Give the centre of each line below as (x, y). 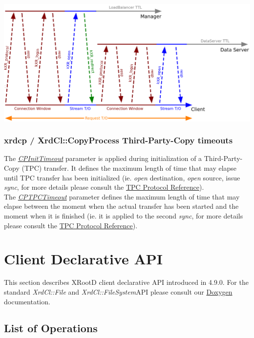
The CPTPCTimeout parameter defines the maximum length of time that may (122, 196)
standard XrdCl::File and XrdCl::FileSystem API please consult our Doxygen (118, 291)
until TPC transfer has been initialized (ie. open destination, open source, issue (122, 177)
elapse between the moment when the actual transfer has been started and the (121, 206)
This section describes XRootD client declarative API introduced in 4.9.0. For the (126, 282)
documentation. (27, 301)
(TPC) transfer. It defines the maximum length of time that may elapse (129, 168)
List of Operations (51, 328)
